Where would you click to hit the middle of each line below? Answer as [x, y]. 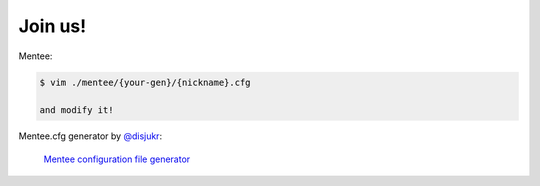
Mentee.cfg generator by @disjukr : [90, 136]
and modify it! [76, 110]
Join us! [52, 26]
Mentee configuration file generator [117, 159]
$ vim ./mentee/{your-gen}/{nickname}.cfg [145, 82]
